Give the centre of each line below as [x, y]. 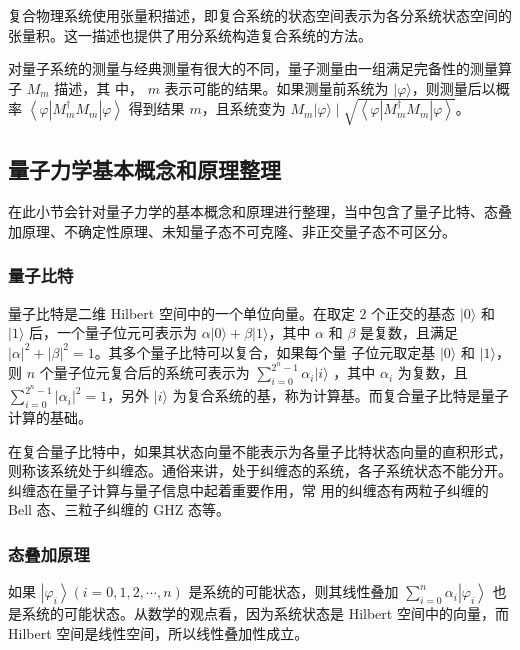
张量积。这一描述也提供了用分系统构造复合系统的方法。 [190, 34]
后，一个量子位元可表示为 [113, 332]
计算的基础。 [50, 417]
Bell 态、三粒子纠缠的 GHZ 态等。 [119, 509]
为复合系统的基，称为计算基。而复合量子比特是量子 [340, 395]
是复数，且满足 [408, 332]
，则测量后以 [453, 87]
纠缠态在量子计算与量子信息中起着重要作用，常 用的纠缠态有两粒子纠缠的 [248, 489]
